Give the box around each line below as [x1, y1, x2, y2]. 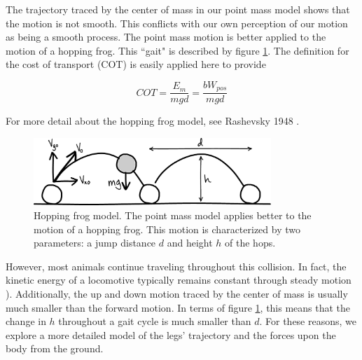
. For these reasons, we [259, 314, 356, 328]
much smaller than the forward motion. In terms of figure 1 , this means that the [6, 300, 351, 314]
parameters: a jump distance [34, 235, 156, 250]
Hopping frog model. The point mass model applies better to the [34, 208, 312, 223]
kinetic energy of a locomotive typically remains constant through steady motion [6, 272, 351, 287]
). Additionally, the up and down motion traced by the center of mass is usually [6, 286, 348, 300]
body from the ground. [6, 341, 104, 356]
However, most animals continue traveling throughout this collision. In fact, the [6, 258, 347, 273]
